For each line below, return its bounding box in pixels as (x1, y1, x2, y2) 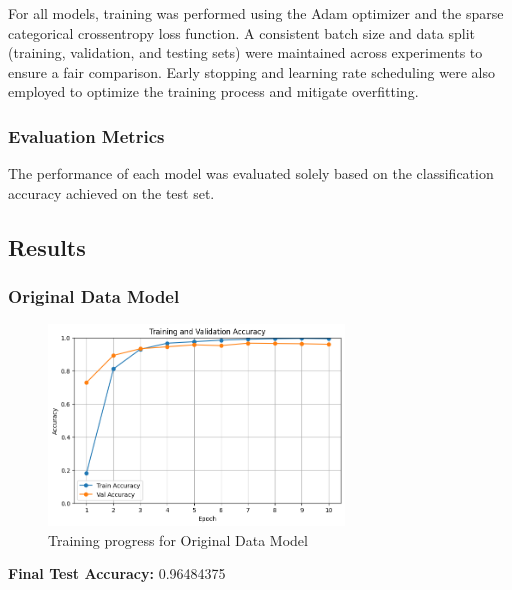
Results (8, 231, 86, 262)
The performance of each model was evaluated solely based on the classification (8, 163, 494, 184)
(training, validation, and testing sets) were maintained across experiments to (8, 42, 483, 63)
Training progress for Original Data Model (48, 529, 308, 550)
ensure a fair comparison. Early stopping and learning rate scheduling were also (8, 61, 495, 82)
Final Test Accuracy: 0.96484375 (8, 563, 226, 584)
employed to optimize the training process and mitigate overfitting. (8, 81, 419, 102)
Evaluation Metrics (8, 123, 165, 148)
